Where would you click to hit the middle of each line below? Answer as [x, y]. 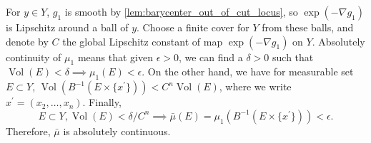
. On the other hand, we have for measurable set [248, 71]
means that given [115, 57]
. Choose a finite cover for [193, 27]
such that [293, 57]
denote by [27, 41]
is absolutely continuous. [117, 131]
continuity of [34, 57]
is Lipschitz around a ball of [67, 27]
